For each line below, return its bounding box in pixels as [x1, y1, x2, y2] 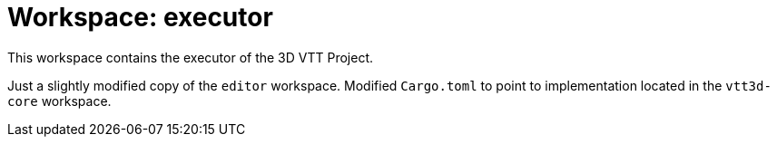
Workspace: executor [7, 2, 273, 33]
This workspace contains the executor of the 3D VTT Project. [7, 49, 374, 65]
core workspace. [7, 92, 112, 109]
